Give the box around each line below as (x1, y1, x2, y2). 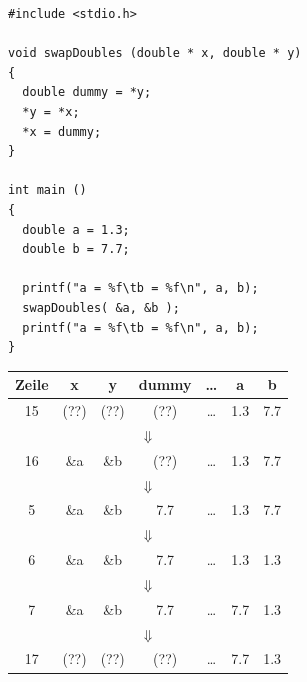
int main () (8, 183, 87, 198)
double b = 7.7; (22, 242, 130, 257)
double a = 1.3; (22, 222, 130, 237)
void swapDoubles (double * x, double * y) (8, 46, 302, 61)
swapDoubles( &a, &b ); (22, 300, 180, 315)
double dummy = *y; (22, 85, 152, 100)
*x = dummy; (22, 124, 102, 139)
